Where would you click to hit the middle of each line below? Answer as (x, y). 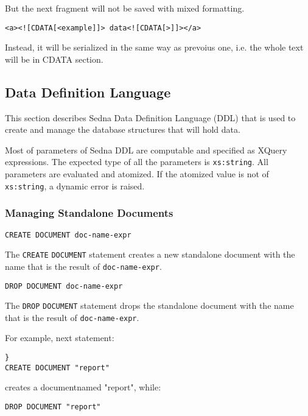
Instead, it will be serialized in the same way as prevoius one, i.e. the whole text (154, 47)
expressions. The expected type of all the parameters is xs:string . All (137, 162)
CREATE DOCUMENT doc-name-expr (68, 235)
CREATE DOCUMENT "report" (57, 368)
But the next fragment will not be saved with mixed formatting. (125, 8)
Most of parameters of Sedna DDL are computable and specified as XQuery (146, 150)
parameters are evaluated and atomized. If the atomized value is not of (137, 174)
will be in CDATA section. (54, 59)
